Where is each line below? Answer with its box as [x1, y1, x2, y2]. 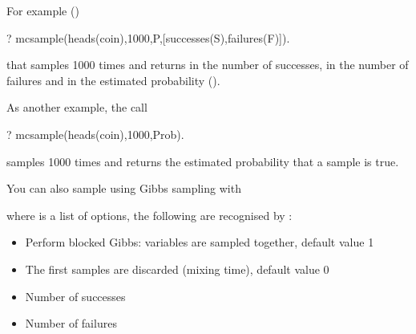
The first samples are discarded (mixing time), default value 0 [25, 260, 329, 277]
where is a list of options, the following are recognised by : [6, 206, 293, 223]
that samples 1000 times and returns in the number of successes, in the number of [6, 56, 409, 73]
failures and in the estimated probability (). [6, 71, 220, 88]
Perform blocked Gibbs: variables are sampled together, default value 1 [25, 234, 374, 250]
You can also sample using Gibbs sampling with [6, 180, 241, 197]
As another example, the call [6, 99, 147, 116]
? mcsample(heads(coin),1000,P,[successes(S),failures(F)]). [6, 29, 290, 46]
